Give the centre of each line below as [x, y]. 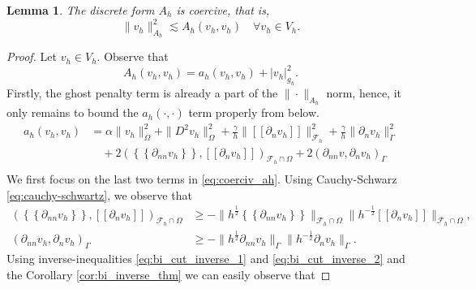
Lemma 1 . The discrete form [81, 10]
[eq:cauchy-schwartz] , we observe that [99, 194]
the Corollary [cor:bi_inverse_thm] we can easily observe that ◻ [169, 274]
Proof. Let [32, 56]
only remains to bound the [73, 112]
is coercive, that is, [223, 10]
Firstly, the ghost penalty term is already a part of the [142, 93]
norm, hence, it [364, 93]
